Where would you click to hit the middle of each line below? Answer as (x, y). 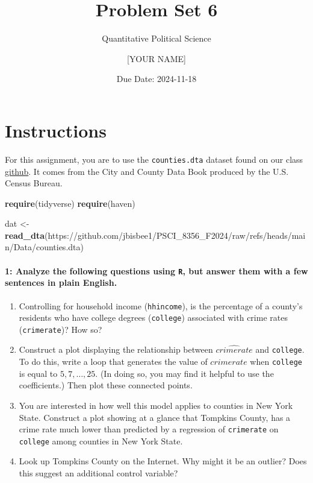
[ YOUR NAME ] (156, 58)
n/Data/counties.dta (43, 247)
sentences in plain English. (61, 283)
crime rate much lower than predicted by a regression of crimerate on (149, 429)
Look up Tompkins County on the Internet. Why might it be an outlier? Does (163, 461)
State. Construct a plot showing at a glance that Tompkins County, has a (155, 417)
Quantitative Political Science (156, 38)
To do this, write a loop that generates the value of (113, 361)
